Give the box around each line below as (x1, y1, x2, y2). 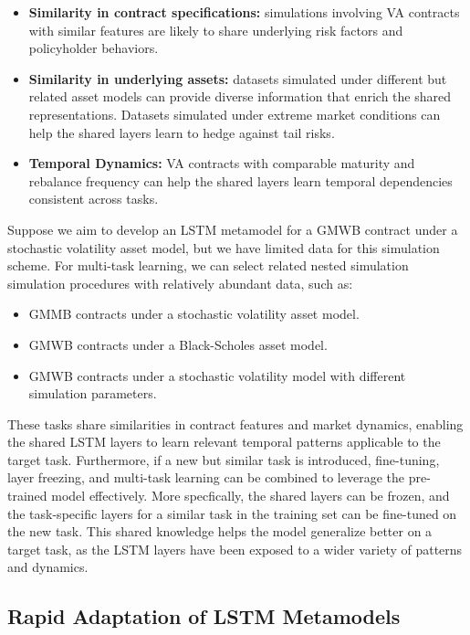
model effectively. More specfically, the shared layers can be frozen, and (51, 486, 450, 505)
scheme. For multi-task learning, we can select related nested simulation (7, 256, 409, 275)
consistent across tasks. (28, 189, 159, 208)
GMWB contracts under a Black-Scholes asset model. (28, 334, 328, 354)
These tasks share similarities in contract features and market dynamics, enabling (7, 414, 464, 433)
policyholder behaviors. (28, 38, 159, 58)
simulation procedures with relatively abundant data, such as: (7, 273, 353, 292)
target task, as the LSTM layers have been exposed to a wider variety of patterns (7, 539, 463, 558)
